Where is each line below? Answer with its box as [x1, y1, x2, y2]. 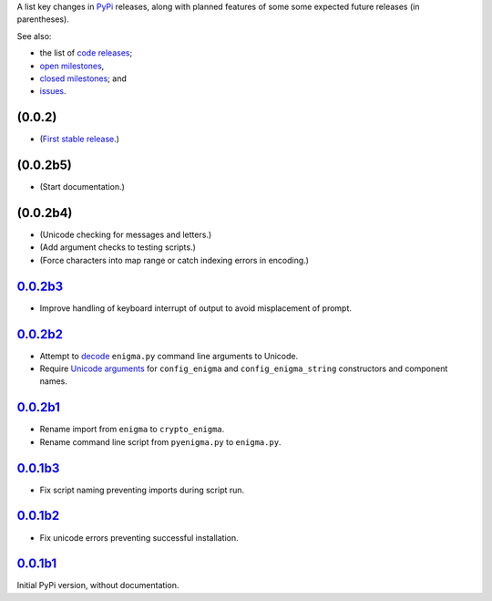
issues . [39, 86, 67, 97]
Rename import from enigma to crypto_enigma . [39, 424, 225, 435]
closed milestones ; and [39, 73, 127, 84]
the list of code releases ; [39, 47, 133, 58]
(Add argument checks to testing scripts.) [39, 242, 196, 253]
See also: [16, 30, 52, 41]
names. [39, 376, 67, 387]
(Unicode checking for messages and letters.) [39, 229, 212, 241]
